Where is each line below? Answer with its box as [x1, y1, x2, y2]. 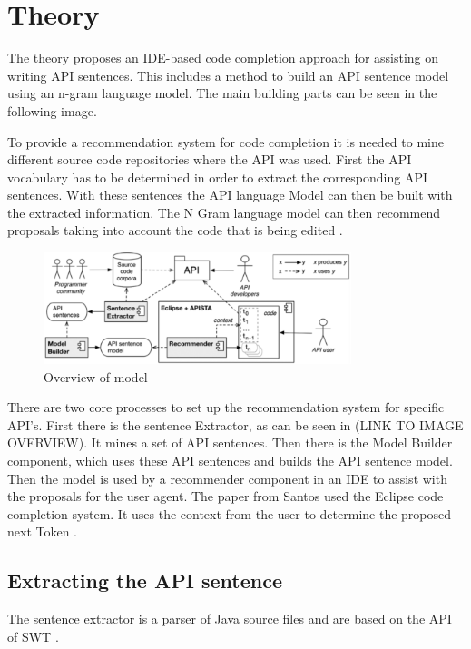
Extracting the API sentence [7, 566, 282, 595]
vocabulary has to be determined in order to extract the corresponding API [7, 167, 428, 186]
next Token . [7, 522, 78, 541]
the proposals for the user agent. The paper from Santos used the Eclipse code [7, 487, 444, 506]
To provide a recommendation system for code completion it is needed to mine [7, 132, 444, 151]
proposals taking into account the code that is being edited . [7, 221, 343, 240]
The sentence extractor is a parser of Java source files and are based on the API [7, 609, 452, 628]
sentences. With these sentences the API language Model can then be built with [7, 185, 453, 204]
